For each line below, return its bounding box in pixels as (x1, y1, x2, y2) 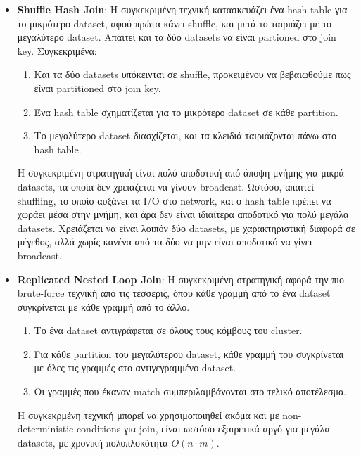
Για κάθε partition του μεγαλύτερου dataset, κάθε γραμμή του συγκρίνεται (34, 346, 344, 361)
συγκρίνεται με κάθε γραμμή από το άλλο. (17, 299, 190, 314)
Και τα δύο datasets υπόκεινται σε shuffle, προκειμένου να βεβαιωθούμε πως (34, 67, 351, 82)
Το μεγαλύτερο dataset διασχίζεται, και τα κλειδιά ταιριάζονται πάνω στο (34, 128, 336, 143)
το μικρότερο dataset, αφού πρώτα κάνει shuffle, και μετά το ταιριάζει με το (17, 15, 332, 30)
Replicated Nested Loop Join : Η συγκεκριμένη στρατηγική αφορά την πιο (17, 271, 345, 286)
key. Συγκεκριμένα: (17, 43, 97, 58)
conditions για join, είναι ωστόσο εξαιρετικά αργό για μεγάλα (76, 421, 330, 436)
